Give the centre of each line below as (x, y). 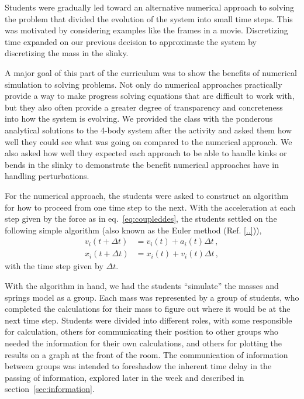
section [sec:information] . (50, 389)
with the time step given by (54, 266)
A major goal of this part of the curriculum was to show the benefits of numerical (151, 72)
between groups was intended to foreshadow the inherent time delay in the (138, 366)
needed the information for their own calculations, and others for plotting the (144, 343)
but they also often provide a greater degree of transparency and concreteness (144, 107)
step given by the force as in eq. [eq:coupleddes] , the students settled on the (141, 219)
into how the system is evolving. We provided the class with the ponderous (139, 118)
